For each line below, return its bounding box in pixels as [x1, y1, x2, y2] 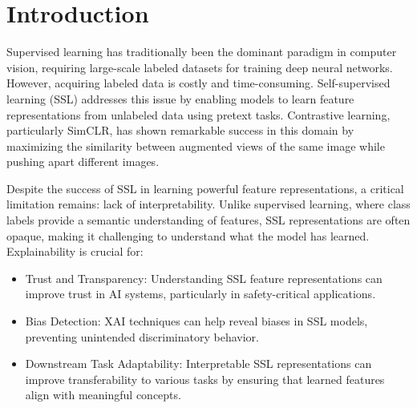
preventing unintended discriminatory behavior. [25, 328, 259, 345]
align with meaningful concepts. [25, 386, 181, 403]
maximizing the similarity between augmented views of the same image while [6, 137, 385, 154]
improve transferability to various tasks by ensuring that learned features [25, 370, 385, 387]
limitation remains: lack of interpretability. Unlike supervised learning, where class [6, 196, 411, 212]
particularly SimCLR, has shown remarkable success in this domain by [6, 122, 354, 139]
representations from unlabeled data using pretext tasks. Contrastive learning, [6, 106, 391, 123]
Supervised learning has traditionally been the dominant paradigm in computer [6, 43, 397, 60]
